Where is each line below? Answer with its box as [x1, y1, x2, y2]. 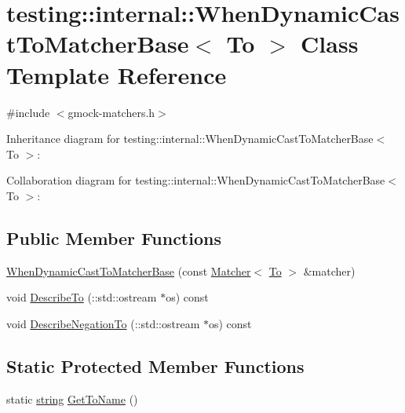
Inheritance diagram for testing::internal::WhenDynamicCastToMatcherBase [6, 130, 374, 147]
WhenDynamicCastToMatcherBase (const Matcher [6, 262, 251, 279]
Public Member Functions [6, 225, 221, 250]
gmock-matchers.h [67, 104, 155, 120]
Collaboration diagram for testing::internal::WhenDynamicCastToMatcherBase [6, 172, 385, 188]
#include [6, 104, 50, 120]
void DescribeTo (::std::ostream [6, 289, 157, 305]
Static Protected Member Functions [6, 353, 305, 378]
